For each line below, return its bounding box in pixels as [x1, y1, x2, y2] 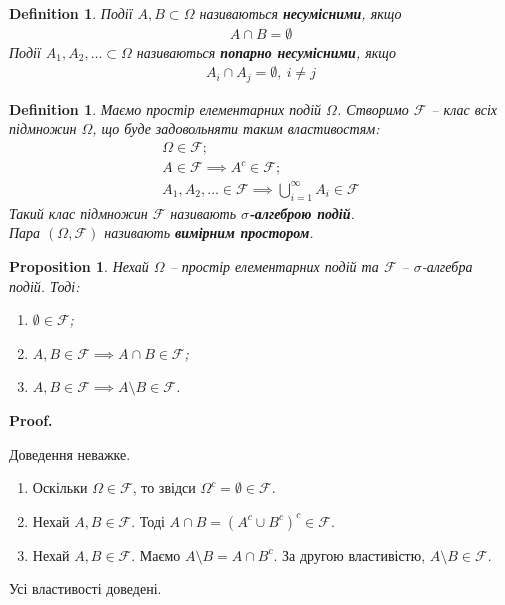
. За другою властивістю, [273, 544, 426, 565]
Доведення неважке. [9, 443, 131, 464]
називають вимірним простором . [104, 222, 314, 243]
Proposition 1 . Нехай [9, 255, 149, 276]
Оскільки [32, 477, 88, 498]
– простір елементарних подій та [169, 255, 379, 276]
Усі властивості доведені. [9, 578, 162, 599]
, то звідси [132, 477, 196, 498]
